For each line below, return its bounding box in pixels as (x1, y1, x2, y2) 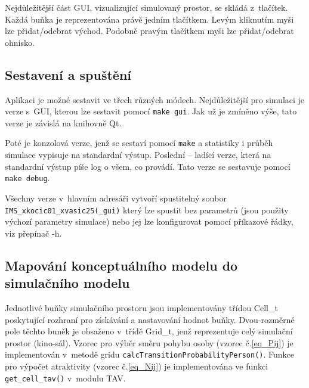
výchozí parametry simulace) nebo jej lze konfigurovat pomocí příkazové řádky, (5, 215, 293, 228)
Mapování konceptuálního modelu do (5, 256, 238, 274)
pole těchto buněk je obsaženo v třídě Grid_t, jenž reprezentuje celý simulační (5, 325, 293, 337)
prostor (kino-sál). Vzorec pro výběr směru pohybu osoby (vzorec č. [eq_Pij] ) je (5, 336, 293, 349)
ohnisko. (5, 36, 35, 48)
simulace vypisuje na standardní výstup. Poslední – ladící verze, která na (5, 148, 271, 161)
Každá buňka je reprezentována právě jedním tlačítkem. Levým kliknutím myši (5, 13, 294, 25)
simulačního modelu (5, 274, 130, 292)
